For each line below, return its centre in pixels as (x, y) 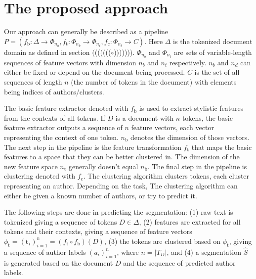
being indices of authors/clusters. (54, 91)
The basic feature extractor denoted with (66, 108)
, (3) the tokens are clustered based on (162, 241)
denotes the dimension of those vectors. (190, 137)
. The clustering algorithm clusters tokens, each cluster (166, 176)
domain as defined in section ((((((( (58, 52)
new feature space (31, 166)
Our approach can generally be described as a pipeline (86, 31)
